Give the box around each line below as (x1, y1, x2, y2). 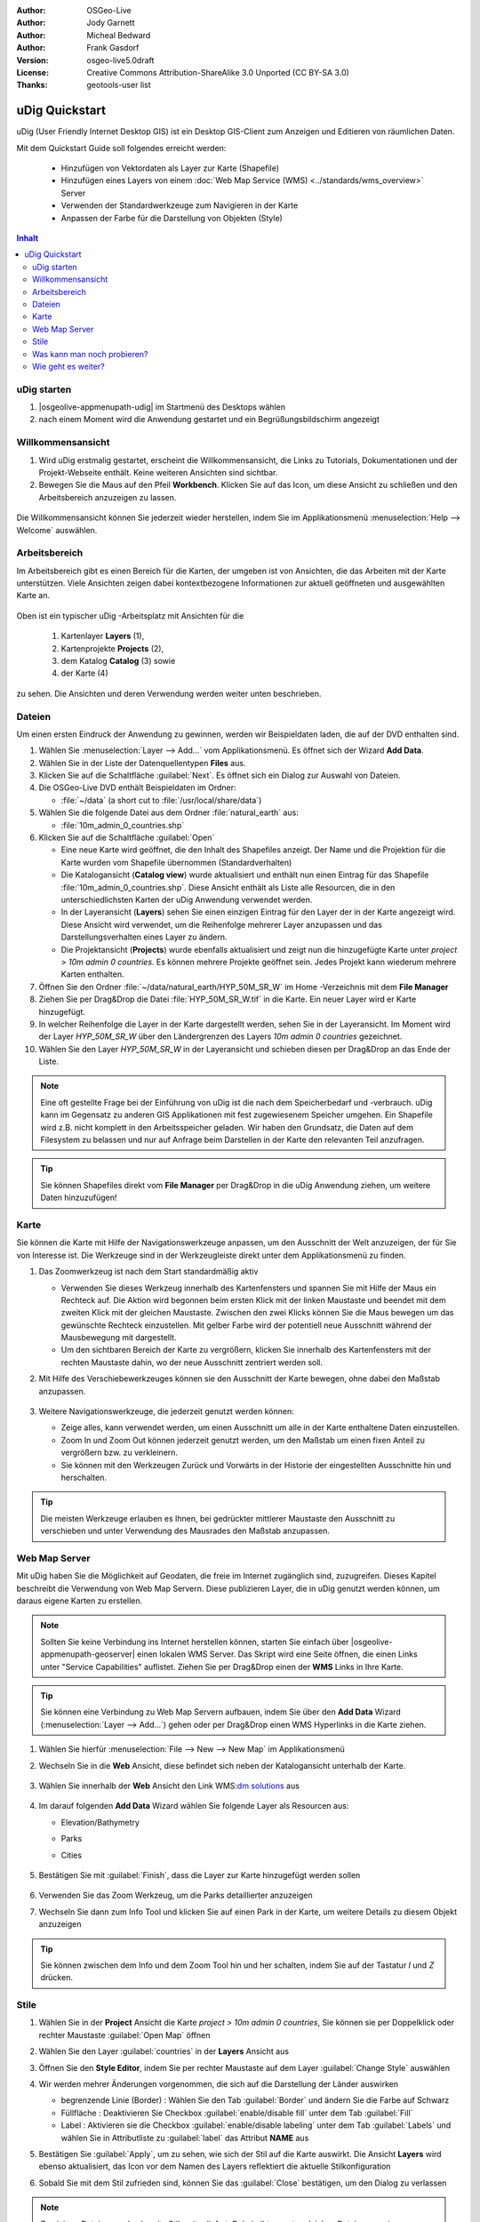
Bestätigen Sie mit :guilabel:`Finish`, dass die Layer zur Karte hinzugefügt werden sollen (38, 1869, 361, 1880)
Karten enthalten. (60, 969, 124, 979)
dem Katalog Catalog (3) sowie (60, 656, 176, 666)
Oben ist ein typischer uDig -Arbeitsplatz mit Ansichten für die (16, 610, 244, 621)
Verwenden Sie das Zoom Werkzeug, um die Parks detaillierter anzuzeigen (38, 1890, 313, 1901)
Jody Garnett (86, 18, 135, 28)
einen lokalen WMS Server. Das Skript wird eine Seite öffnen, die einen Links (136, 1649, 418, 1659)
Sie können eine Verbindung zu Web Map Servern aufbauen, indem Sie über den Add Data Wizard (40, 1706, 402, 1717)
